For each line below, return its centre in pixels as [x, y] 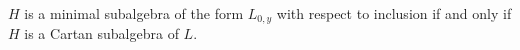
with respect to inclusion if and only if [394, 13]
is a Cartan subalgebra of [101, 33]
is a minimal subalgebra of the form [134, 13]
